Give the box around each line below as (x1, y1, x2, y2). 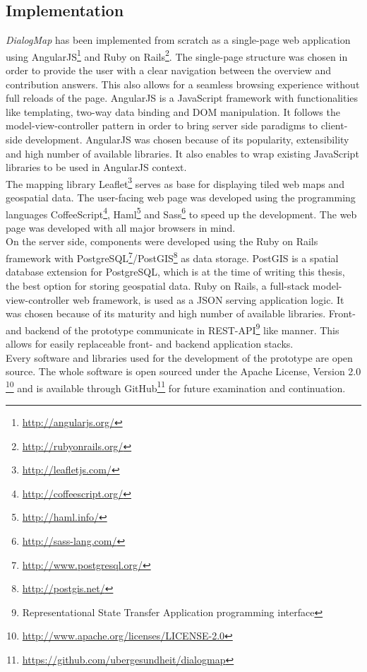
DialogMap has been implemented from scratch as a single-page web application (6, 33, 351, 47)
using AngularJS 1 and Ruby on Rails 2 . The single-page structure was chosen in (6, 47, 348, 64)
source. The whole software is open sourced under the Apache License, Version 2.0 (6, 364, 361, 379)
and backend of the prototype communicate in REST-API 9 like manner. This (6, 320, 339, 337)
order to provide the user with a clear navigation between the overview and (6, 63, 332, 78)
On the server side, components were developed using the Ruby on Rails (6, 234, 318, 249)
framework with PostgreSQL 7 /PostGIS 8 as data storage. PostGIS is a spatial (6, 249, 339, 265)
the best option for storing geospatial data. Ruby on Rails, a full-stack (6, 278, 310, 293)
